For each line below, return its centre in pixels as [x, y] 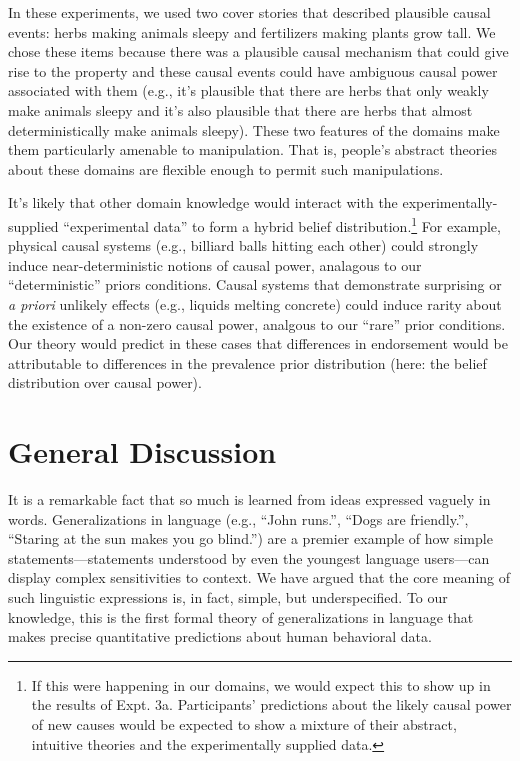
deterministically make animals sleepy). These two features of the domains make [254, 129]
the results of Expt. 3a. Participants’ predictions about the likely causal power [271, 704]
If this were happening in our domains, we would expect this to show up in [261, 684]
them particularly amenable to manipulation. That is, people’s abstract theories [252, 149]
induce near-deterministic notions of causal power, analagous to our [215, 264]
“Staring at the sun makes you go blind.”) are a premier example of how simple [250, 538]
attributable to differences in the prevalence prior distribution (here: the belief [247, 362]
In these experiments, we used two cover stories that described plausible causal [249, 12]
